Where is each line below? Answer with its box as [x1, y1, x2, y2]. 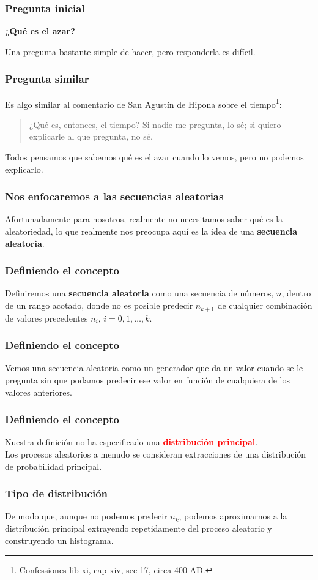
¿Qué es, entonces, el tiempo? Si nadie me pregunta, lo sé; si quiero [29, 118, 281, 130]
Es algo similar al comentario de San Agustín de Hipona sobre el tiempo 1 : [5, 96, 282, 110]
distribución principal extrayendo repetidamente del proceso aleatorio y [5, 521, 272, 534]
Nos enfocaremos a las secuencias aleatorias [5, 189, 224, 204]
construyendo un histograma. [5, 533, 114, 546]
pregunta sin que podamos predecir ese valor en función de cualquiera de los [5, 373, 290, 386]
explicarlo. [5, 162, 43, 175]
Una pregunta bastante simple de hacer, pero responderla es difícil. [5, 45, 256, 58]
